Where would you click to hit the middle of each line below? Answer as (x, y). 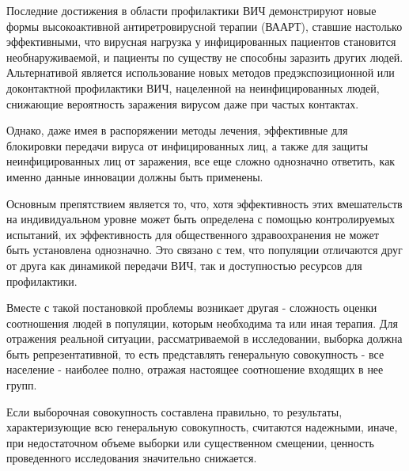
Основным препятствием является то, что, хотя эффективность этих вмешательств (204, 203)
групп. (22, 385)
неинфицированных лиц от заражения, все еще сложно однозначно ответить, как (201, 161)
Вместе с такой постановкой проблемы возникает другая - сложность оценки (192, 308)
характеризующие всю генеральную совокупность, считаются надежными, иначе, (202, 427)
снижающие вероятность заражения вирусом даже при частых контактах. (183, 103)
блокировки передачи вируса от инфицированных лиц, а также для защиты (187, 145)
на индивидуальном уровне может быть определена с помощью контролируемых (201, 219)
